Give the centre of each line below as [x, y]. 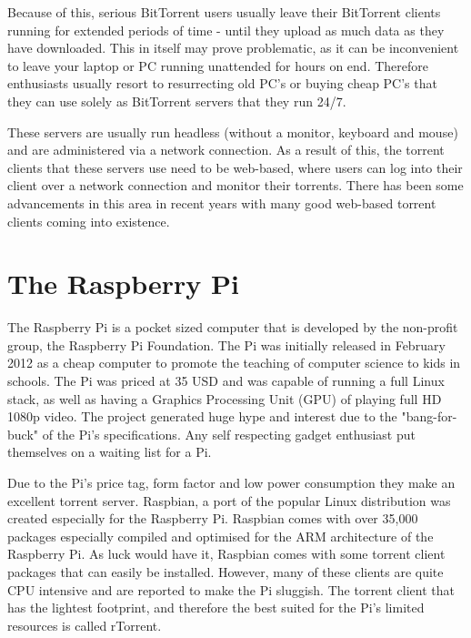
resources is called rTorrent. [85, 625]
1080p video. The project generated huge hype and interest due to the [202, 416]
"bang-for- [429, 416]
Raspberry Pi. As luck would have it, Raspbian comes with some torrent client [226, 554]
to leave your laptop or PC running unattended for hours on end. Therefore [218, 65]
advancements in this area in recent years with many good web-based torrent [222, 203]
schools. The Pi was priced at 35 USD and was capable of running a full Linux [226, 381]
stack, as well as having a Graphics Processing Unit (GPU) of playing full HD [225, 398]
